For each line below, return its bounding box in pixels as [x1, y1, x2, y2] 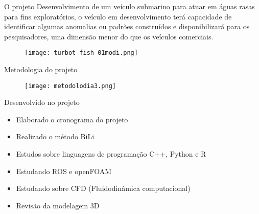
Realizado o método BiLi [16, 131, 95, 142]
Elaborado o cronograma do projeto [16, 114, 128, 124]
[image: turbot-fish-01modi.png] [25, 49, 138, 57]
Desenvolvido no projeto [4, 97, 80, 108]
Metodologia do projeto [4, 64, 78, 75]
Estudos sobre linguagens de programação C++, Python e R [16, 148, 206, 159]
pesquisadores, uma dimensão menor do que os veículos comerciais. [4, 31, 214, 41]
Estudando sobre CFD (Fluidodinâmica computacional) [16, 183, 191, 194]
